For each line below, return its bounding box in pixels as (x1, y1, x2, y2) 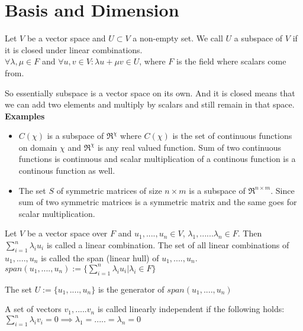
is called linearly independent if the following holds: (97, 303, 285, 315)
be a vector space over (27, 227, 108, 239)
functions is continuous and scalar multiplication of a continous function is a (18, 152, 296, 165)
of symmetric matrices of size (56, 184, 162, 196)
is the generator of (98, 283, 165, 295)
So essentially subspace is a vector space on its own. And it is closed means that (5, 86, 295, 99)
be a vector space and (27, 32, 106, 44)
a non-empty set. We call (133, 32, 223, 44)
